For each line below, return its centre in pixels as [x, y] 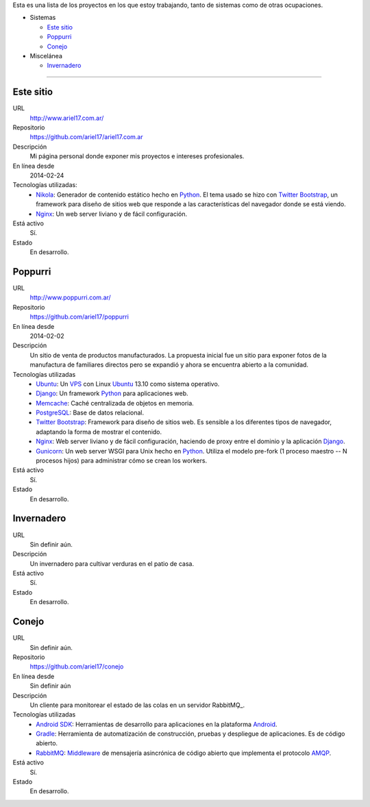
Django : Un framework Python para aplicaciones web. [112, 393]
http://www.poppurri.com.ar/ [70, 297]
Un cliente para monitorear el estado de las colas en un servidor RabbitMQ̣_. [137, 705]
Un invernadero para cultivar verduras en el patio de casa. [112, 563]
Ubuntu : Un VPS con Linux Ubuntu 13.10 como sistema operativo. [128, 384]
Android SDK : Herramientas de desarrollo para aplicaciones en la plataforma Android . [157, 724]
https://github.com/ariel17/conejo [77, 667]
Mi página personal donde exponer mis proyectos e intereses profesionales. [137, 156]
